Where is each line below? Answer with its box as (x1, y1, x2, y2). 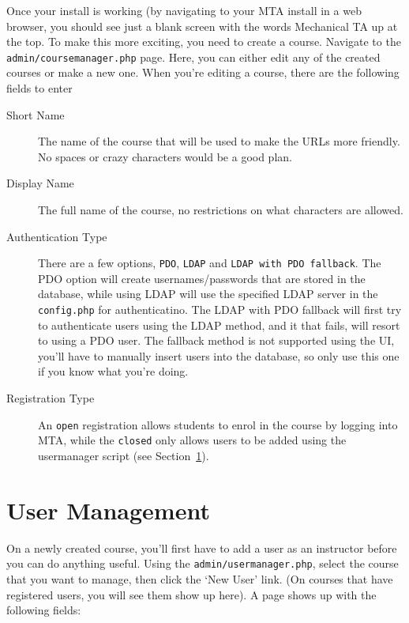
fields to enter (6, 80, 73, 96)
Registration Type (6, 390, 95, 406)
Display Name (6, 175, 74, 191)
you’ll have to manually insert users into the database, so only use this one (38, 347, 400, 364)
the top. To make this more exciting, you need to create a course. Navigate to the (6, 33, 401, 50)
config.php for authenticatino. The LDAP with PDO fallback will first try (38, 301, 402, 318)
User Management (6, 493, 210, 526)
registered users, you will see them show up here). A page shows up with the (6, 586, 377, 602)
